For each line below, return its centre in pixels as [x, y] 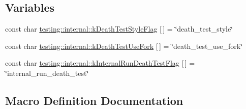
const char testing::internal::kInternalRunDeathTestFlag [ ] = [100, 63]
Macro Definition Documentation [94, 100]
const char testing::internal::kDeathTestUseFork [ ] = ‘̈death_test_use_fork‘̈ [124, 46]
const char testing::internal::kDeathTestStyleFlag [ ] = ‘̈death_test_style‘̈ [119, 29]
